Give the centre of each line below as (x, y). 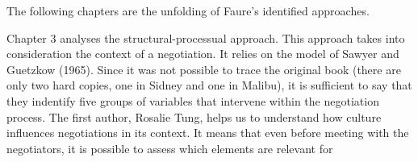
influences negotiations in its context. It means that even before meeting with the (208, 133)
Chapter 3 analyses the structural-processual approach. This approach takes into (206, 37)
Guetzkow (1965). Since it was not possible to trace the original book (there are (204, 69)
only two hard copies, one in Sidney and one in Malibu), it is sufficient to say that (209, 85)
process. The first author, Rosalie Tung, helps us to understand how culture (194, 116)
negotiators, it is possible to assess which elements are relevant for (170, 148)
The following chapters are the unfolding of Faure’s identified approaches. (188, 10)
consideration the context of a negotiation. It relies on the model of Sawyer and (203, 54)
